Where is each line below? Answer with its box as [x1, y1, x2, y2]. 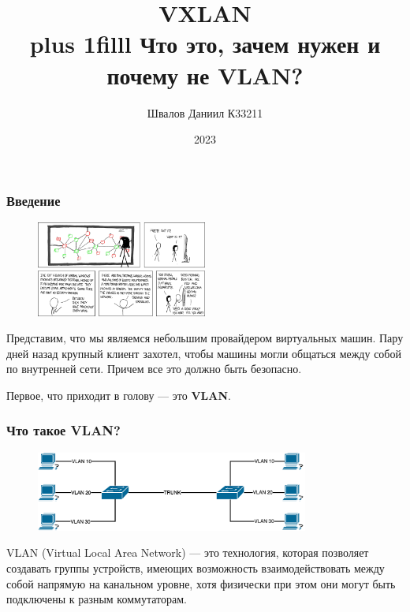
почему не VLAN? [106, 58, 304, 91]
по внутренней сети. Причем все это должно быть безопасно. [6, 360, 302, 377]
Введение [6, 190, 61, 210]
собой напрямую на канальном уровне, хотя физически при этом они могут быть [6, 575, 396, 591]
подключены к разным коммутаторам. [6, 591, 187, 607]
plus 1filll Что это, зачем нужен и [29, 28, 381, 60]
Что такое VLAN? [6, 420, 121, 440]
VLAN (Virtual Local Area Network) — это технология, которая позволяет [6, 544, 369, 561]
